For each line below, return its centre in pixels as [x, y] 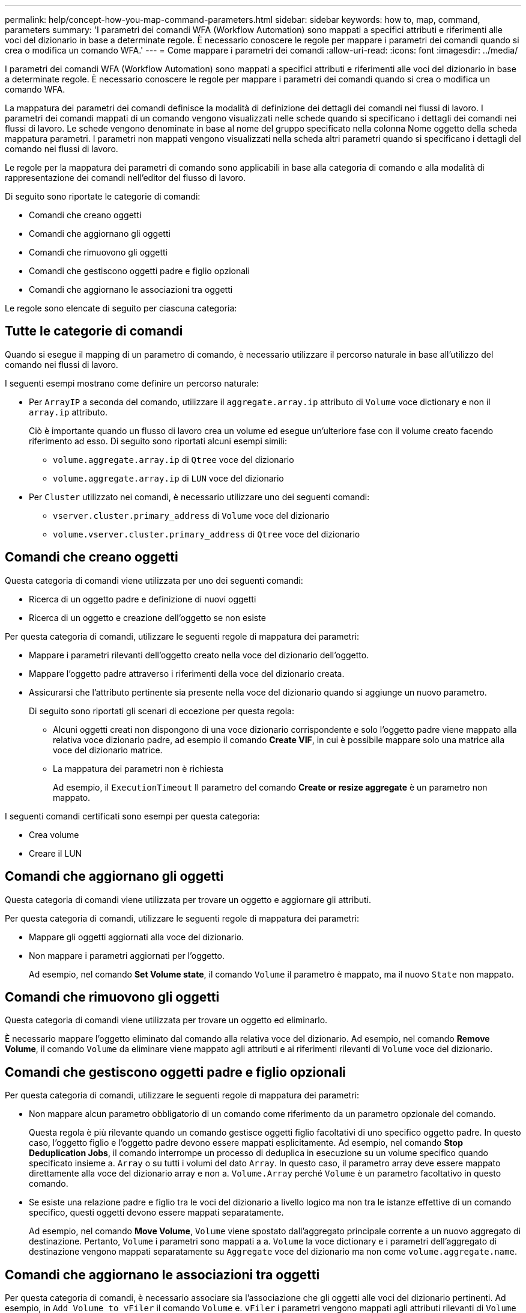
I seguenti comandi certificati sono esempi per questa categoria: [132, 816]
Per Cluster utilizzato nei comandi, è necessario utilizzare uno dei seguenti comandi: [199, 497]
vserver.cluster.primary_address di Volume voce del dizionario [191, 515]
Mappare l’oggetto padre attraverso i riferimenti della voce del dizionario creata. [187, 673]
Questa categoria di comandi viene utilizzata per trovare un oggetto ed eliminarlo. [166, 1020]
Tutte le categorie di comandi [94, 331]
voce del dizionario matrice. [108, 750]
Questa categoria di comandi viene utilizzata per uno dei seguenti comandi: [154, 580]
